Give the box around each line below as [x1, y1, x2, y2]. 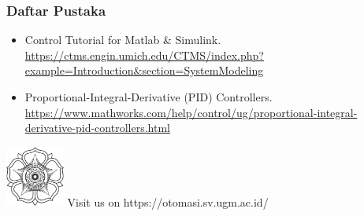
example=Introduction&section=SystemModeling [24, 62, 264, 79]
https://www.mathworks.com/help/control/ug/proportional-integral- [24, 104, 358, 120]
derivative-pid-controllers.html [24, 119, 170, 136]
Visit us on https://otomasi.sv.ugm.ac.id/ [67, 193, 269, 210]
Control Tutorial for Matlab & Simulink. [24, 31, 221, 48]
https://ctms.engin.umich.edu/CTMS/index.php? [24, 46, 264, 63]
